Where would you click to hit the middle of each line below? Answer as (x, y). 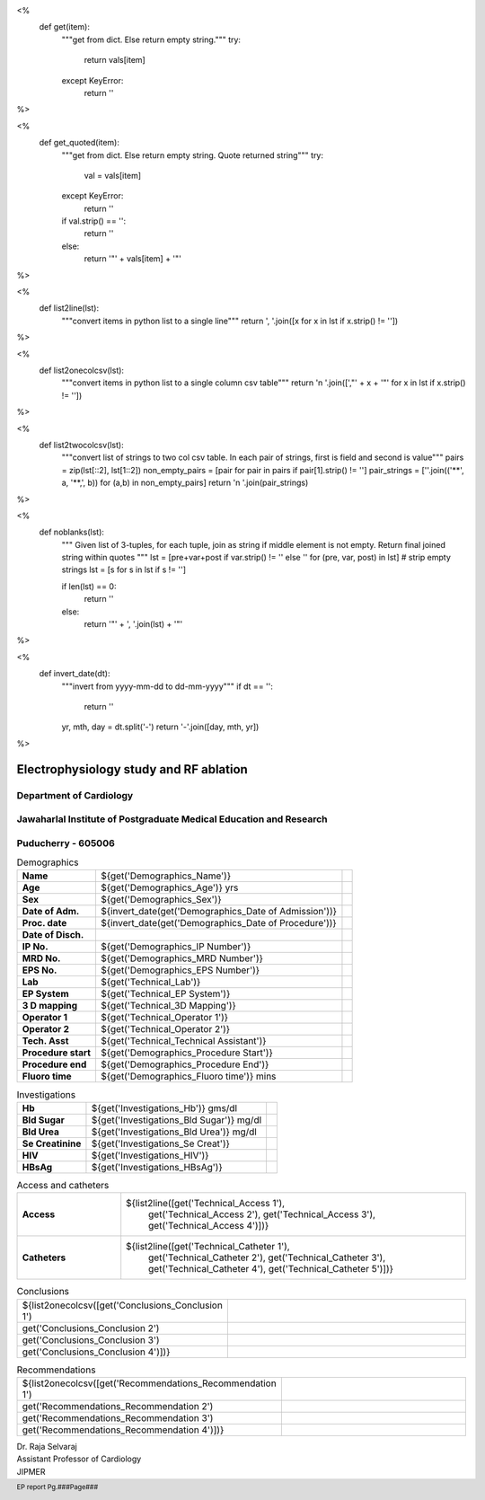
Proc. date (44, 923)
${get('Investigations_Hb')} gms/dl (164, 1107)
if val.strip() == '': (93, 221)
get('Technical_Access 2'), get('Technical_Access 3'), (262, 1214)
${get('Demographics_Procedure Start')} (187, 1053)
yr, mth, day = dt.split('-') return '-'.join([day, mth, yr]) (160, 727)
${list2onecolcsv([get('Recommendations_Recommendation (150, 1383)
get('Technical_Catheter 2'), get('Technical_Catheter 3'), (267, 1257)
